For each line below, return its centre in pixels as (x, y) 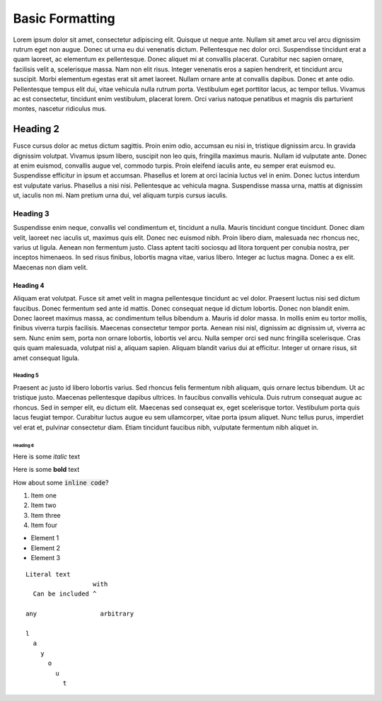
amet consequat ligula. (46, 358)
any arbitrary (80, 614)
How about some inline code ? (61, 482)
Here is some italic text (47, 456)
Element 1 (45, 538)
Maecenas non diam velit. (51, 267)
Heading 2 (36, 129)
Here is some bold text (46, 470)
